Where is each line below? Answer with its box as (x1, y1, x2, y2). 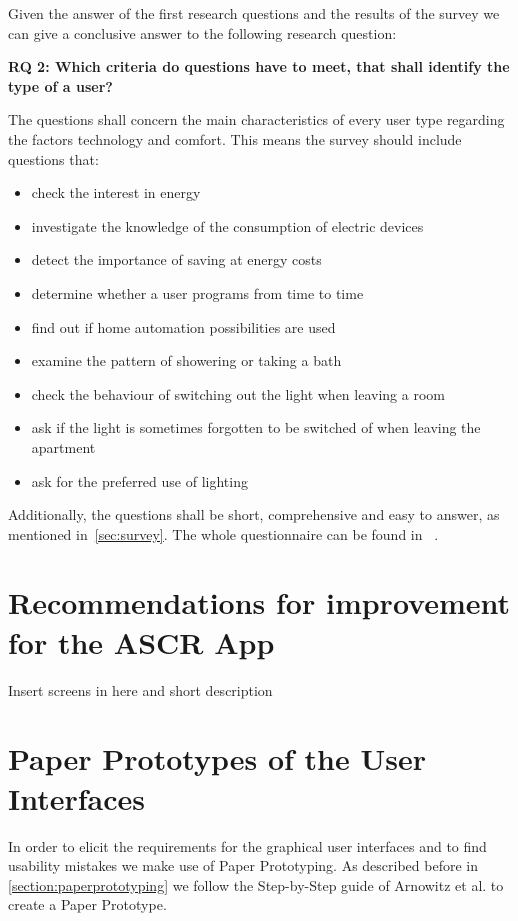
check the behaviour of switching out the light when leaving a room (31, 383, 445, 404)
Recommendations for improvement (8, 582, 511, 623)
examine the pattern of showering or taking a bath (31, 350, 342, 371)
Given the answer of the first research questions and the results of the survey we (8, 3, 500, 23)
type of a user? (8, 75, 113, 96)
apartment (31, 436, 96, 457)
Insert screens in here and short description (8, 679, 273, 700)
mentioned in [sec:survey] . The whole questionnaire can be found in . (8, 523, 439, 544)
